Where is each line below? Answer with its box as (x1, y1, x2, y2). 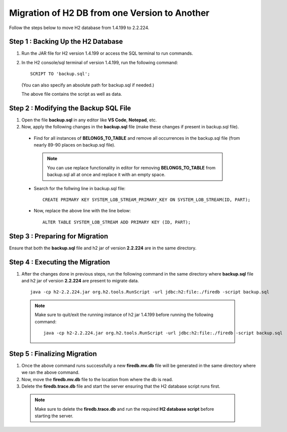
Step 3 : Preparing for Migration (9, 232, 108, 240)
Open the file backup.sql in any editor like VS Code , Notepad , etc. (21, 117, 157, 123)
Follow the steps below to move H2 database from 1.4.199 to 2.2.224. (9, 25, 149, 31)
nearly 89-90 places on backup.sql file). (34, 142, 115, 148)
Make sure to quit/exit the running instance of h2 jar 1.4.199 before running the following (35, 312, 214, 318)
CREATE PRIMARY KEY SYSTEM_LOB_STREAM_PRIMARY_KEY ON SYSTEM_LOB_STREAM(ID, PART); (42, 197, 251, 202)
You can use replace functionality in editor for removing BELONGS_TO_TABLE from (47, 164, 215, 170)
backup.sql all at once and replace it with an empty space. (47, 172, 166, 178)
